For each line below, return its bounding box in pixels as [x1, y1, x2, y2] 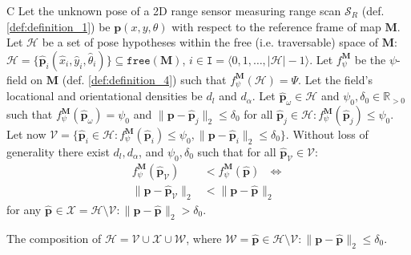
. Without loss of [285, 126, 369, 143]
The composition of [6, 229, 102, 246]
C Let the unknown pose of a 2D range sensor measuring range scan [6, 2, 341, 18]
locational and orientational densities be [6, 87, 203, 104]
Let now [6, 126, 46, 143]
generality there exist [6, 144, 110, 160]
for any [6, 200, 42, 217]
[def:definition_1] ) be [6, 18, 111, 34]
